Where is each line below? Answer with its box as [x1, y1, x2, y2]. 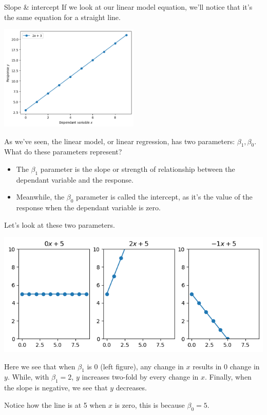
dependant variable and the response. [16, 174, 133, 185]
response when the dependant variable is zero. [16, 202, 161, 213]
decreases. [116, 382, 147, 393]
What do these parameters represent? [4, 146, 122, 157]
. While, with [7, 371, 49, 382]
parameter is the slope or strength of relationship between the [40, 163, 235, 174]
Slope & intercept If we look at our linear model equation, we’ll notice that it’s [4, 2, 253, 12]
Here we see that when [4, 361, 75, 371]
